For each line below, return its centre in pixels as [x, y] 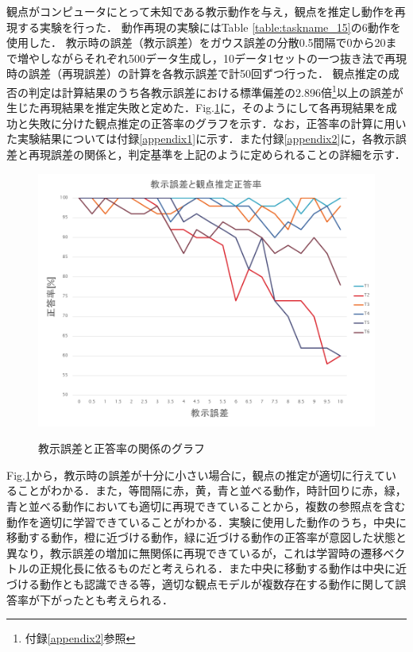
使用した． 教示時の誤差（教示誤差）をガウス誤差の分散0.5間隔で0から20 [196, 42]
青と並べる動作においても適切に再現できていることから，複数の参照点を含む [206, 505]
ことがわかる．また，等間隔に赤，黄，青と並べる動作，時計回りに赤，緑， [212, 490]
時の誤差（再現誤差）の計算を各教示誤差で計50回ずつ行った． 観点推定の [197, 73]
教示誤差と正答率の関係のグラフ [122, 448]
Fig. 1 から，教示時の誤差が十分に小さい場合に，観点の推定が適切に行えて [196, 475]
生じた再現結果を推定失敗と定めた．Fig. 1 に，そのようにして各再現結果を [196, 108]
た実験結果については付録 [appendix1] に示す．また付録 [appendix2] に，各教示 [201, 139]
